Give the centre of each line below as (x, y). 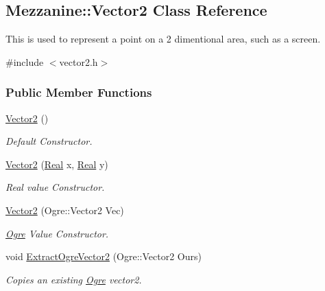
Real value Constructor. (55, 187)
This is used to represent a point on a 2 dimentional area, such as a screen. (163, 39)
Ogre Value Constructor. (57, 233)
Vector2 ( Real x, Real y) (57, 164)
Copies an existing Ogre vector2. (74, 279)
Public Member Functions (79, 92)
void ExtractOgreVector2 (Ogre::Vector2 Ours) (104, 256)
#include (25, 61)
